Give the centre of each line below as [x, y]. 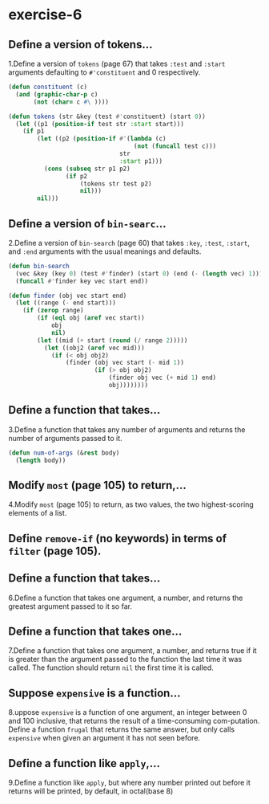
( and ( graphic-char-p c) [57, 94]
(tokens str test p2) [116, 184]
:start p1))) [141, 161]
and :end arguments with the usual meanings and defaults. [105, 251]
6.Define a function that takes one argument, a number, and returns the [126, 598]
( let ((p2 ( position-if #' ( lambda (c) [102, 139]
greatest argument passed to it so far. [70, 606]
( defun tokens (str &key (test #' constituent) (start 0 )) [107, 116]
